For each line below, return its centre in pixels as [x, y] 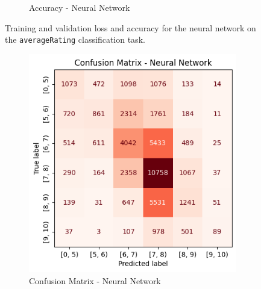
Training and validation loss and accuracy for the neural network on [130, 27]
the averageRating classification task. [75, 39]
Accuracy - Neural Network [80, 7]
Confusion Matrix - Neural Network [95, 280]
